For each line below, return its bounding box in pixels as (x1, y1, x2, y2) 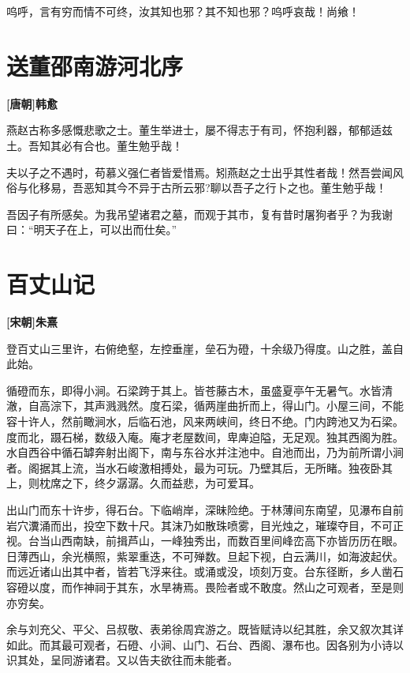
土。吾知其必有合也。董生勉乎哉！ (6, 137, 183, 153)
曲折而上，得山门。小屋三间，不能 (226, 397, 404, 414)
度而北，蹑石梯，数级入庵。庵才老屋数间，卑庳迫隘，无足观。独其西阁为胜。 (6, 428, 404, 445)
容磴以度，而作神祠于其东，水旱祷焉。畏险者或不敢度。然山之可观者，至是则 (6, 578, 404, 595)
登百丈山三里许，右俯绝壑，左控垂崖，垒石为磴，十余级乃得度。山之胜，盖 (6, 340, 393, 356)
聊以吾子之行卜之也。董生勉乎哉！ (210, 179, 387, 196)
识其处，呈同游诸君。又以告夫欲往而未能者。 (6, 652, 238, 668)
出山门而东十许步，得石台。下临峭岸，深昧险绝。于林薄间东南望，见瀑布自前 (6, 501, 404, 517)
